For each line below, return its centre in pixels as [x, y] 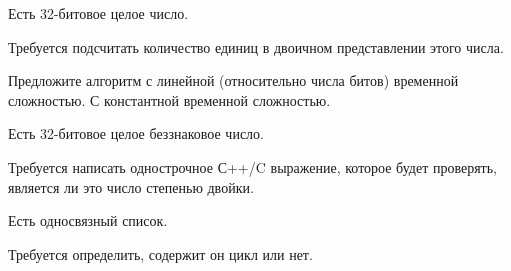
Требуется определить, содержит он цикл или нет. [160, 253]
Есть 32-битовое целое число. [98, 13]
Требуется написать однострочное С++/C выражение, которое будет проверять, [253, 166]
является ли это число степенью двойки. [131, 186]
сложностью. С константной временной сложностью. [169, 99]
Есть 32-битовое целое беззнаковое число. [136, 133]
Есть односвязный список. [88, 220]
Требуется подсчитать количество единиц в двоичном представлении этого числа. [256, 46]
